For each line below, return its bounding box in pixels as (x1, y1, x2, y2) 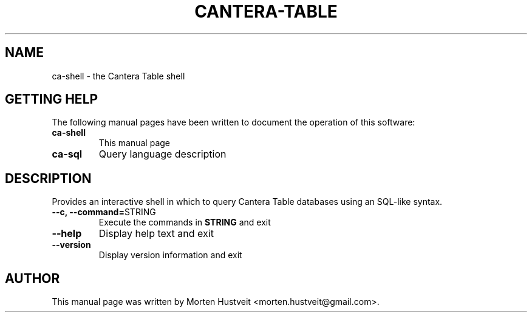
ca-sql (52, 148, 83, 161)
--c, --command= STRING (52, 207, 156, 218)
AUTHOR (5, 270, 60, 286)
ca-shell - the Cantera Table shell (52, 70, 185, 81)
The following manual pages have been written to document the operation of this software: (52, 117, 415, 128)
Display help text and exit (98, 227, 214, 240)
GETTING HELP (5, 92, 98, 107)
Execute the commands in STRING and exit (98, 217, 271, 228)
